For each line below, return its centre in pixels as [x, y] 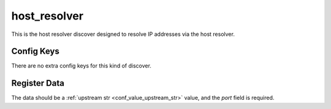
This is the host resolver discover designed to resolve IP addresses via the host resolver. [123, 34]
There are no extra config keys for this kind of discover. [81, 66]
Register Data [38, 83]
